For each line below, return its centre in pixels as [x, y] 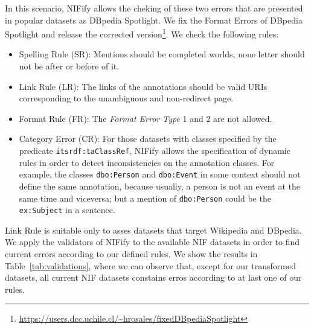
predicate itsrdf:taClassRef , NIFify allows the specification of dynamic [155, 150]
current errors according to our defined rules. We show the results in [131, 254]
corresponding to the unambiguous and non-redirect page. [126, 98]
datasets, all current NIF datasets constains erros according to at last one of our [153, 277]
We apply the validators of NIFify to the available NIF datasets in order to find [152, 242]
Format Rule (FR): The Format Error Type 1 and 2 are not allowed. [146, 118]
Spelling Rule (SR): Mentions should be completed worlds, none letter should [162, 54]
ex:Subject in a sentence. [67, 210]
